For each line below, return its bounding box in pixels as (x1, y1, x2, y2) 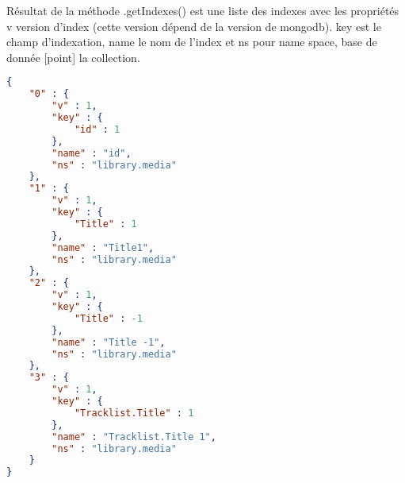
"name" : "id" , (52, 147, 132, 159)
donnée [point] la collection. (6, 48, 140, 65)
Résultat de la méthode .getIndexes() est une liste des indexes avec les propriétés (6, 2, 399, 18)
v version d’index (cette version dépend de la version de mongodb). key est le (6, 17, 381, 34)
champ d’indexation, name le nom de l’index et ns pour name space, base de (6, 33, 377, 50)
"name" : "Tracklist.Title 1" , (52, 431, 216, 442)
